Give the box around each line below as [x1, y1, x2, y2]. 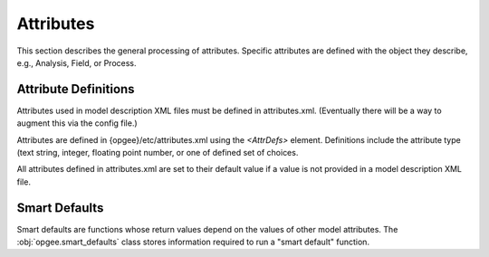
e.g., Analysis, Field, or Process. [16, 57, 137, 68]
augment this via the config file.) [16, 118, 138, 128]
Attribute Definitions [16, 81, 135, 97]
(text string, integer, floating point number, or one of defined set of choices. [16, 148, 299, 158]
